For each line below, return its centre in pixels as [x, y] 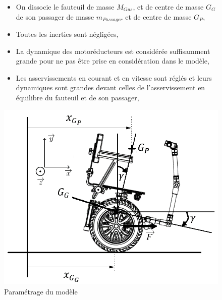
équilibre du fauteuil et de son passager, [77, 98]
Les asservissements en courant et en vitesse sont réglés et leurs [114, 77]
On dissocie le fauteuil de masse [65, 7]
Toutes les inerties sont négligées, [67, 34]
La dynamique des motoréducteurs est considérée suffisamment [113, 51]
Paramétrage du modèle [41, 291]
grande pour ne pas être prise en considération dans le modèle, [113, 61]
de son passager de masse [55, 16]
